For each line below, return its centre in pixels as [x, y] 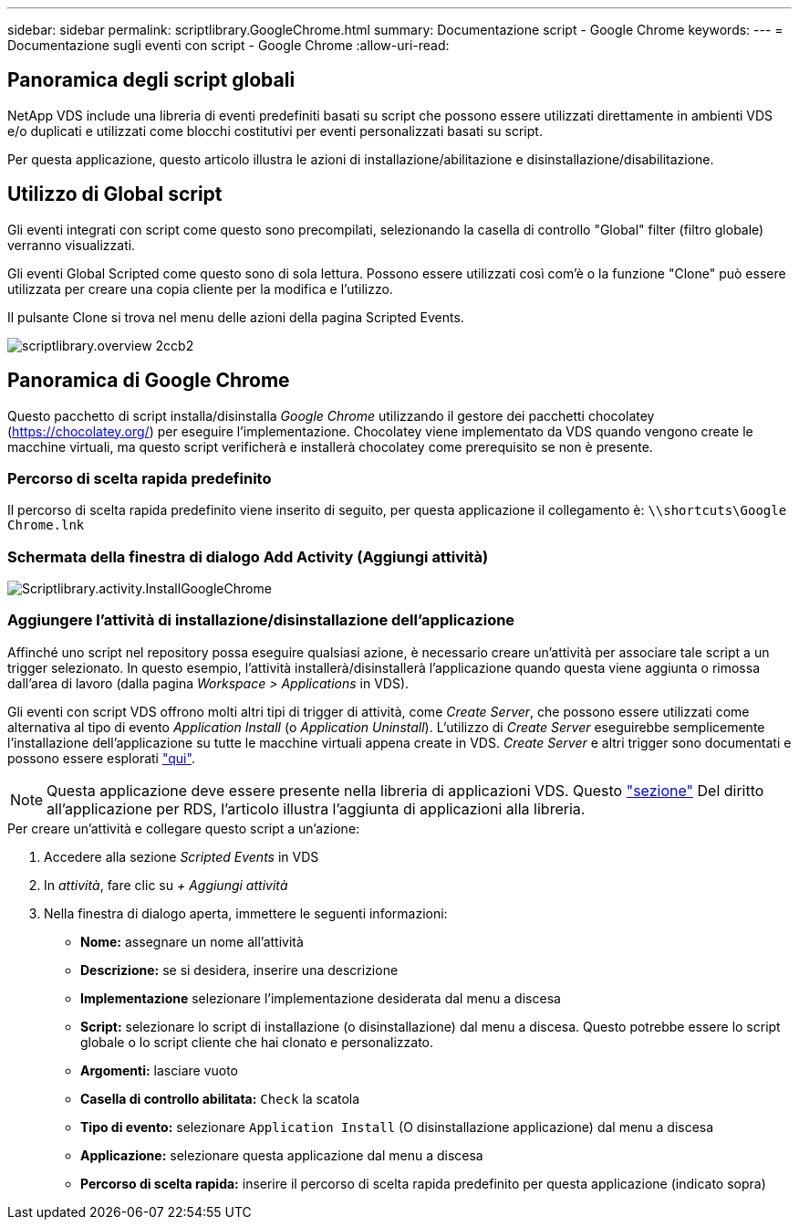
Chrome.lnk [46, 525]
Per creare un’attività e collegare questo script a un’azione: [184, 828]
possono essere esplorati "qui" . [101, 758]
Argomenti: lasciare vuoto [160, 1070]
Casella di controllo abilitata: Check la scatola [220, 1098]
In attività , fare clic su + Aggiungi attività [166, 885]
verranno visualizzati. [72, 245]
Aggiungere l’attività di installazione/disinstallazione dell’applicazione [261, 620]
